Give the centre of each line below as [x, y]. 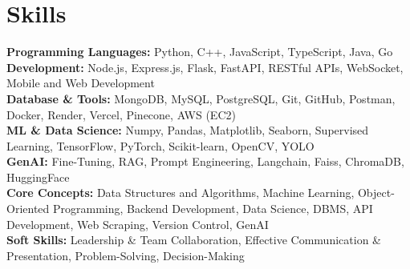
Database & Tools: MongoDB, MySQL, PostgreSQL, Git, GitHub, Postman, [201, 98]
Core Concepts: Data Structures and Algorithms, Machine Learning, [181, 193]
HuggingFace [38, 177]
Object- [376, 193]
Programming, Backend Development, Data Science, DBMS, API [213, 209]
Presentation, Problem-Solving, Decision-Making [126, 255]
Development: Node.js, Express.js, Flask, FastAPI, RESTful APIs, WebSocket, [205, 67]
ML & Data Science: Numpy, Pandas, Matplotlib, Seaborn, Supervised [188, 130]
